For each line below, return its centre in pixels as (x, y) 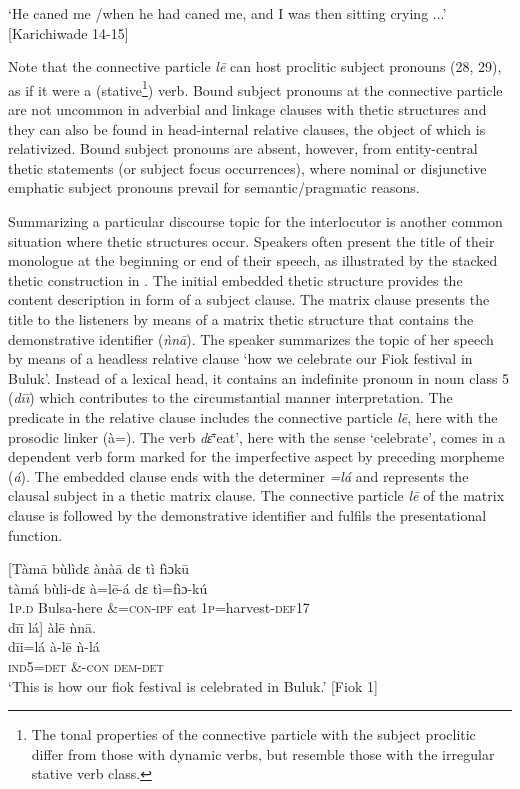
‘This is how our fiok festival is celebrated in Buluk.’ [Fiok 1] (193, 685)
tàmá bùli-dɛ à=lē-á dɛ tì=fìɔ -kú (108, 587)
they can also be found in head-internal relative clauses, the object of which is (247, 128)
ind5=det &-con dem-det (86, 666)
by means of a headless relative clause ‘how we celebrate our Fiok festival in (240, 358)
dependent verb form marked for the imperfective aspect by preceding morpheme (256, 456)
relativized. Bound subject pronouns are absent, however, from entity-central (243, 148)
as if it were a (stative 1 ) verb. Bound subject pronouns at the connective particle (255, 88)
